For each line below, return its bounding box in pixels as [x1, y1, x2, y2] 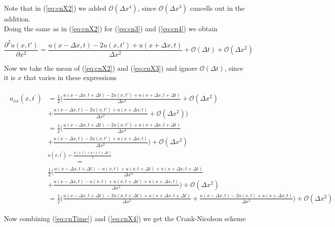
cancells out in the [190, 3, 245, 13]
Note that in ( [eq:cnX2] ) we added [4, 3, 107, 13]
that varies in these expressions [23, 72, 117, 83]
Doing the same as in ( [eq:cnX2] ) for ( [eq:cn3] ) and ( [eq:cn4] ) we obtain [4, 23, 217, 33]
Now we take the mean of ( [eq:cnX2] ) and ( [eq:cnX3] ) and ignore [4, 62, 197, 73]
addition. [4, 14, 31, 23]
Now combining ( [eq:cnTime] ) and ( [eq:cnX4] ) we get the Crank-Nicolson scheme [4, 213, 246, 223]
